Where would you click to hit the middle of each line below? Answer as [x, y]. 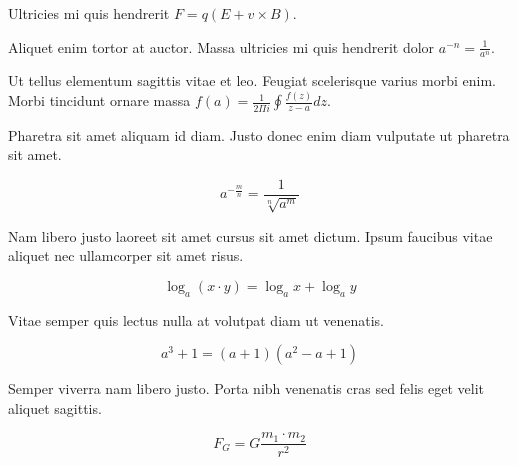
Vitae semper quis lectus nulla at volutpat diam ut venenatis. [196, 319]
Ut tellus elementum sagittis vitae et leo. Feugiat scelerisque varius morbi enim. [252, 80]
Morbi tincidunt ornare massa [99, 100]
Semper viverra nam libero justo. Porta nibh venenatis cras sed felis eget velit [246, 388]
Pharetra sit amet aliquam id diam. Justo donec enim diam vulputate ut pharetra [259, 134]
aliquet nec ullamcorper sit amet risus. [126, 255]
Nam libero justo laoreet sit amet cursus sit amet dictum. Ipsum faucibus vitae [250, 235]
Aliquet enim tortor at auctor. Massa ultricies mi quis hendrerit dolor [221, 46]
